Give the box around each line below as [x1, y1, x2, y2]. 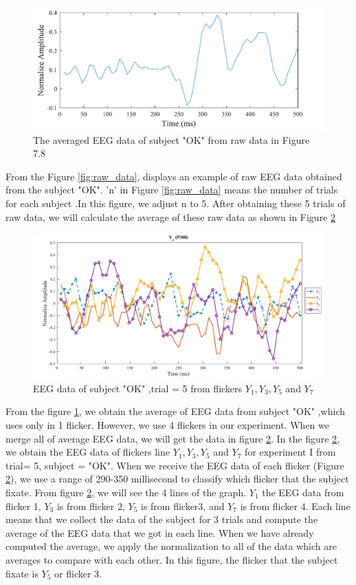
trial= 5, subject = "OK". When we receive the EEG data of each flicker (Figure [5, 458, 344, 472]
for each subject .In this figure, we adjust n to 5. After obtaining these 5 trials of [5, 195, 346, 210]
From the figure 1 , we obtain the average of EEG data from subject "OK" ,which [5, 404, 346, 418]
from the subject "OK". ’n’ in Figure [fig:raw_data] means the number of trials [5, 182, 338, 197]
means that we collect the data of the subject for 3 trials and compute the [5, 512, 318, 526]
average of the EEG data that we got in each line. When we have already [5, 525, 314, 540]
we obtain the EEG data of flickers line [5, 445, 170, 459]
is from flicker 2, [56, 498, 125, 513]
